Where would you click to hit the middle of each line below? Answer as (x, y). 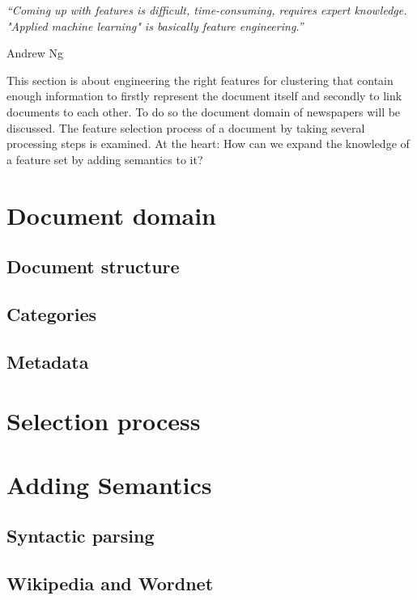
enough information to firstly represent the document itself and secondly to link (204, 96)
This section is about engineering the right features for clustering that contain (200, 80)
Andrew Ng (35, 53)
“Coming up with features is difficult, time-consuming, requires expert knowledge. (207, 10)
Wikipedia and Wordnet (110, 583)
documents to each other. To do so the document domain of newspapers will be (204, 111)
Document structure (93, 266)
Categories (52, 313)
